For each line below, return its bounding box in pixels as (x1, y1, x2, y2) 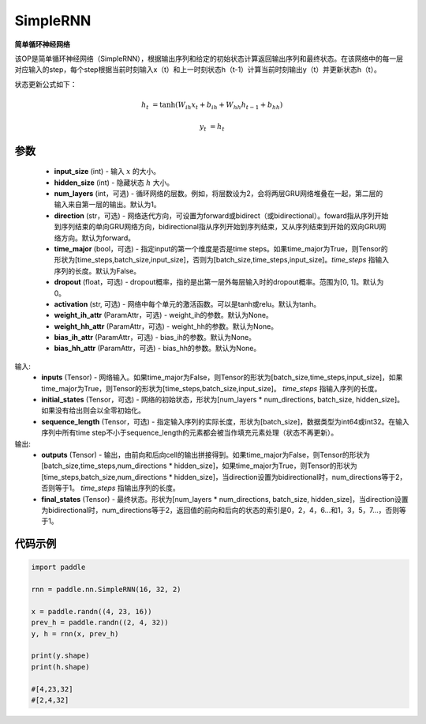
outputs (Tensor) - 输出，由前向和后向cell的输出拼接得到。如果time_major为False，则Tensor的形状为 (41, 450, 371, 459)
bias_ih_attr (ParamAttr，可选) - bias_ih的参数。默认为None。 (54, 333, 256, 342)
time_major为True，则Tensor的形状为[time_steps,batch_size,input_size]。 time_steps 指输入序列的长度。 (41, 383, 382, 393)
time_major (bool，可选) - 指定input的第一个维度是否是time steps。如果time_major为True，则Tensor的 (54, 243, 388, 253)
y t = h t (199, 123, 225, 134)
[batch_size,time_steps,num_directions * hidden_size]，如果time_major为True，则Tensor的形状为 (41, 461, 358, 470)
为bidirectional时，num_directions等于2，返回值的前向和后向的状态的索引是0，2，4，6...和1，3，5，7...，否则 (41, 505, 400, 515)
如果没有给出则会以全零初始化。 (41, 405, 145, 415)
